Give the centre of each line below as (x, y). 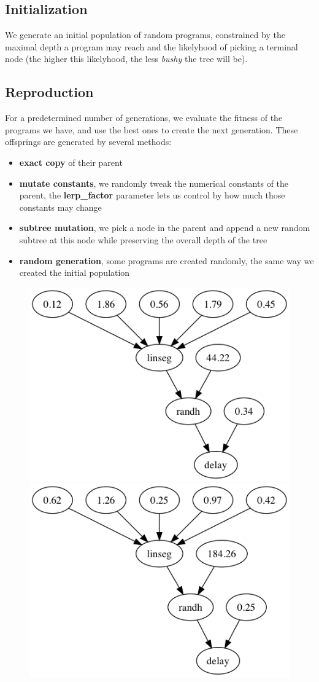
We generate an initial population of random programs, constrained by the (145, 35)
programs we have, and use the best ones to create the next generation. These (152, 129)
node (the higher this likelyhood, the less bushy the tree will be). (126, 59)
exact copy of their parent (71, 162)
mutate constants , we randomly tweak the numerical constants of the (154, 183)
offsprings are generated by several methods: (88, 142)
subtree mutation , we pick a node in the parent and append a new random (165, 228)
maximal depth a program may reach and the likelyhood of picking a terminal (152, 46)
